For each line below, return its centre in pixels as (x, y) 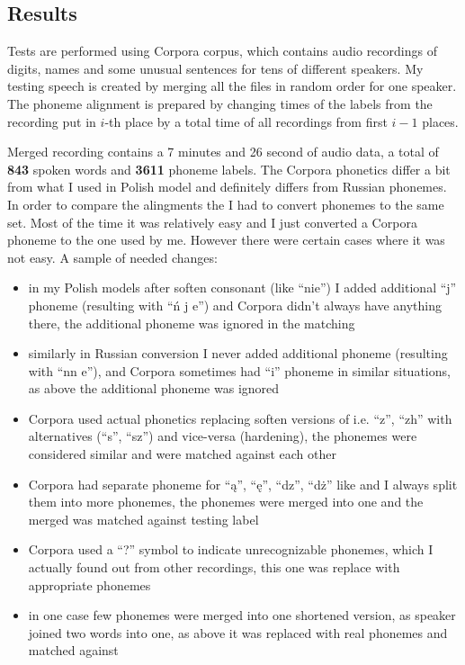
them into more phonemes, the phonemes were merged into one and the (226, 502)
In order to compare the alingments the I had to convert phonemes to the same (226, 204)
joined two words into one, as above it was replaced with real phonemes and (238, 632)
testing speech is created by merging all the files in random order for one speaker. (232, 86)
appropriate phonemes (89, 584)
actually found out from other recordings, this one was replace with (214, 567)
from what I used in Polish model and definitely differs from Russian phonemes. (227, 187)
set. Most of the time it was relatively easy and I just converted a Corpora (212, 222)
